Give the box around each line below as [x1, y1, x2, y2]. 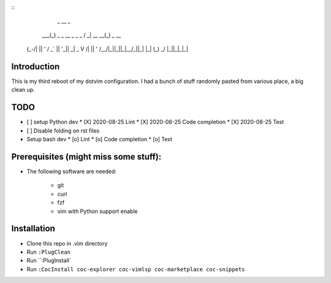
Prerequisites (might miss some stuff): [11, 151, 162, 162]
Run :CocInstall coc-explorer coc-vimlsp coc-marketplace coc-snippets [26, 265, 245, 273]
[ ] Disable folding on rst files [26, 126, 100, 134]
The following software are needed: [26, 168, 116, 175]
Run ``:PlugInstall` [26, 257, 71, 264]
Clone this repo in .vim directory [26, 239, 108, 247]
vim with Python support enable [57, 207, 138, 215]
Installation [11, 223, 55, 234]
